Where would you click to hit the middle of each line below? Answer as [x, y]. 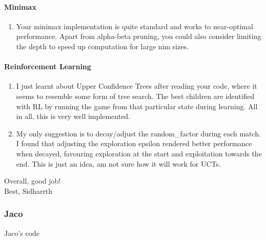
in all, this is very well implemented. [73, 116]
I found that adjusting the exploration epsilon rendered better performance [134, 143]
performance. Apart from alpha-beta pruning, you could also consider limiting [139, 36]
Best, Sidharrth [28, 191]
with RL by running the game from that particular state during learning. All [137, 106]
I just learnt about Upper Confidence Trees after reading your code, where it [137, 86]
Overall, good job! [33, 181]
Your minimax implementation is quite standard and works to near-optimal [135, 26]
